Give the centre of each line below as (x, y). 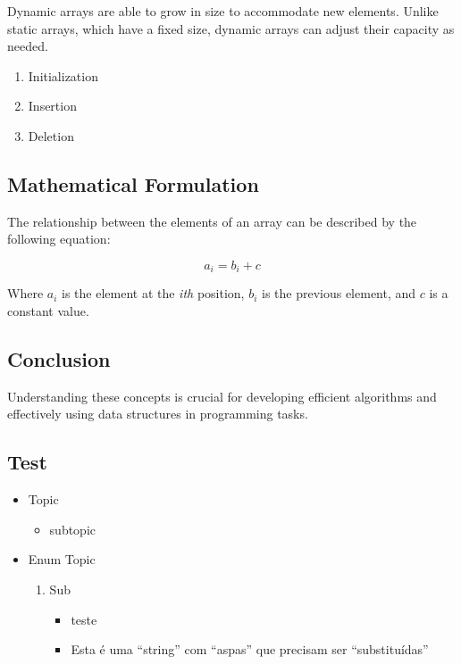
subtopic (73, 529)
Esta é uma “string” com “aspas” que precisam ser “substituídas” (250, 649)
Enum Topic (62, 559)
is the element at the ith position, (153, 293)
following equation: (59, 239)
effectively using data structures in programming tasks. (158, 414)
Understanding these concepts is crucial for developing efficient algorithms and (222, 396)
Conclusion (59, 358)
